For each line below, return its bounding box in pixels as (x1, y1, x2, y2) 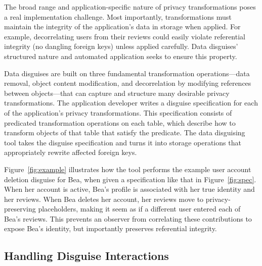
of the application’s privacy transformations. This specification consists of (4, 107, 232, 118)
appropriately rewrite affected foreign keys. (4, 147, 137, 157)
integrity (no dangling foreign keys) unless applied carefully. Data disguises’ (4, 41, 238, 51)
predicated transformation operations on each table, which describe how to (4, 117, 236, 128)
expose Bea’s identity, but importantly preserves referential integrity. (4, 223, 217, 234)
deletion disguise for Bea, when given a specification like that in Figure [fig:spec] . (4, 174, 256, 184)
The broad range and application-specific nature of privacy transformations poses (4, 2, 256, 12)
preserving (4, 203, 36, 214)
